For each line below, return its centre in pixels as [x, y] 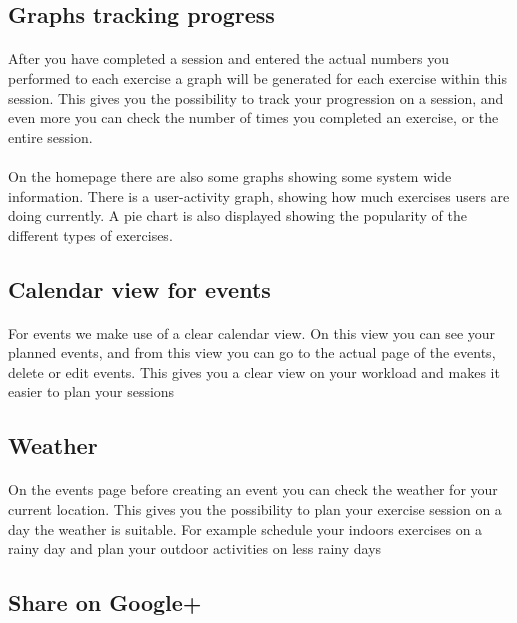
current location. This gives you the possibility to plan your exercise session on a [255, 509]
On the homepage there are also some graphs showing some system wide [230, 175]
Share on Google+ [105, 602]
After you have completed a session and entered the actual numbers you [228, 58]
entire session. [50, 136]
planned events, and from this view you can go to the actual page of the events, [252, 352]
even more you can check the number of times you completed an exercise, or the [253, 117]
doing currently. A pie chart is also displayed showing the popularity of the [238, 215]
